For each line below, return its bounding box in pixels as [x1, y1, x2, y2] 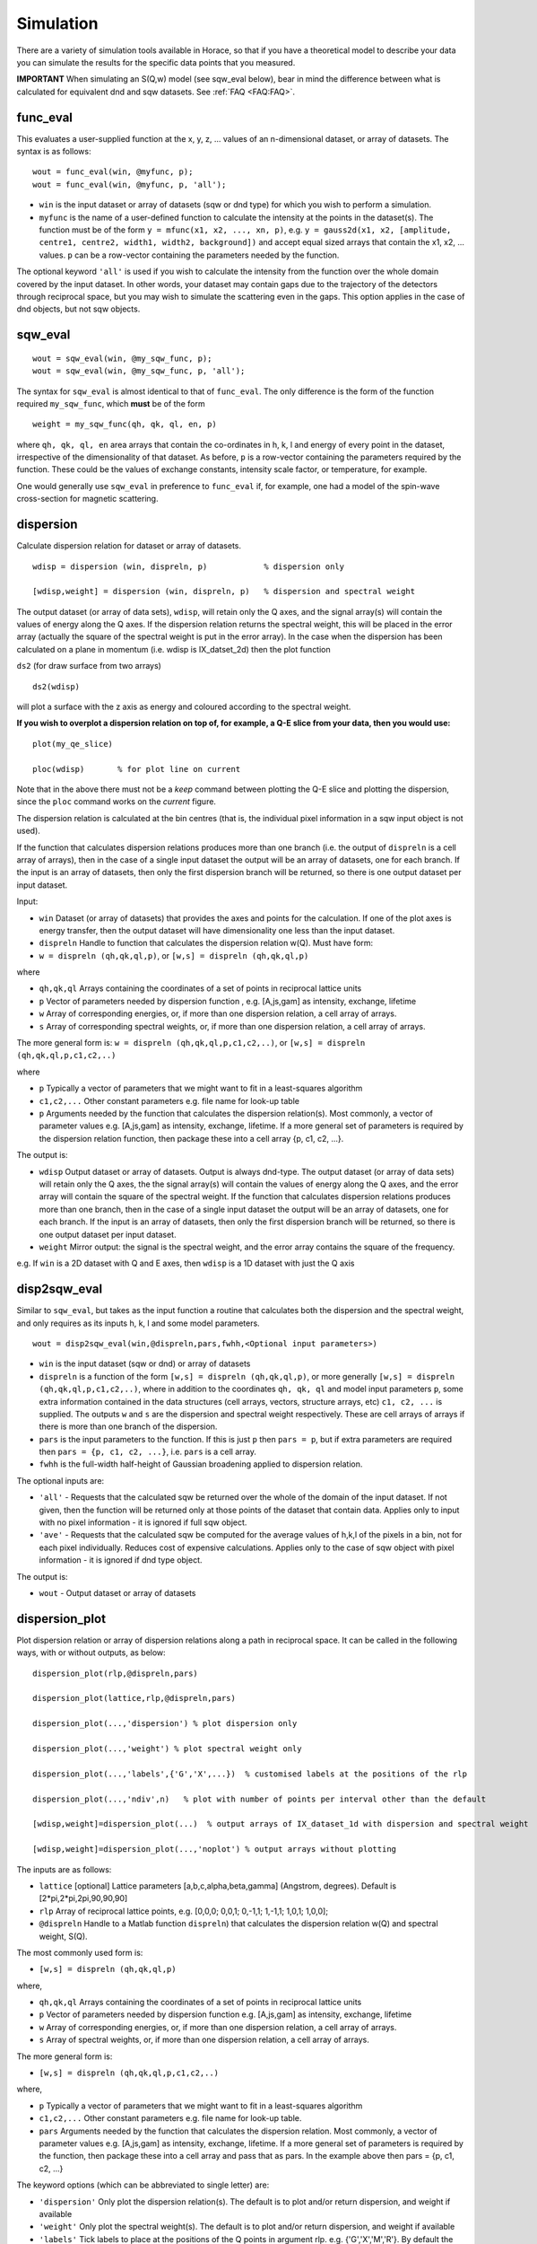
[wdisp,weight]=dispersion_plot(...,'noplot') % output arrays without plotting [32, 1845, 397, 1854]
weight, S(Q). [39, 1931, 89, 1942]
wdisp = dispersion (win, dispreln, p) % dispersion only [32, 561, 345, 572]
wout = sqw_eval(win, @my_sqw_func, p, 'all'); [32, 366, 246, 376]
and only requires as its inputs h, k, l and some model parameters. [16, 1318, 260, 1328]
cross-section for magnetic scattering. [16, 494, 159, 504]
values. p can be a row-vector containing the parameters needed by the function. [39, 250, 340, 260]
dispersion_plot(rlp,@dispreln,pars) [32, 1668, 199, 1679]
